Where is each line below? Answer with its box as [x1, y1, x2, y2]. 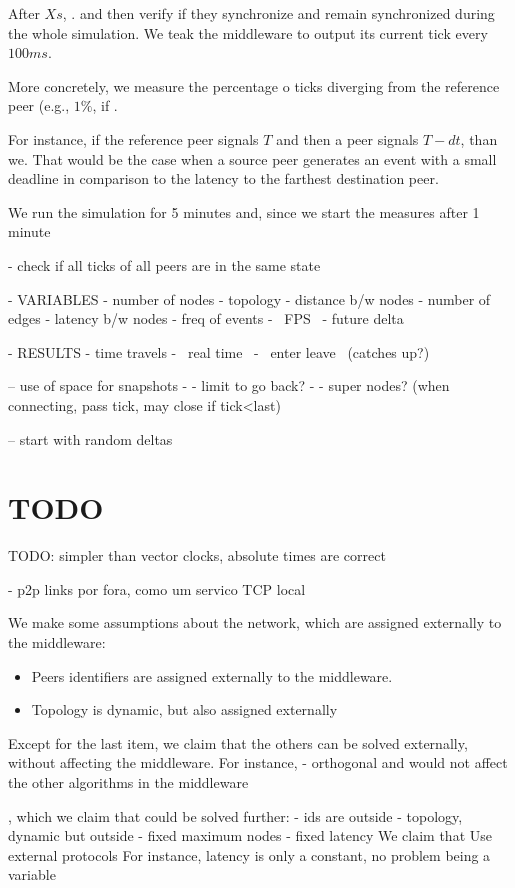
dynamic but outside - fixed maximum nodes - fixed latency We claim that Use [8, 825, 492, 846]
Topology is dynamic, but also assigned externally [31, 699, 338, 720]
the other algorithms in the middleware [8, 771, 249, 792]
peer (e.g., [8, 95, 70, 116]
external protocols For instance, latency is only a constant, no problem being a [8, 844, 491, 865]
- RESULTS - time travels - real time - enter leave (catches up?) [8, 341, 430, 362]
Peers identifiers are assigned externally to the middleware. [31, 665, 393, 686]
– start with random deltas [8, 428, 173, 449]
